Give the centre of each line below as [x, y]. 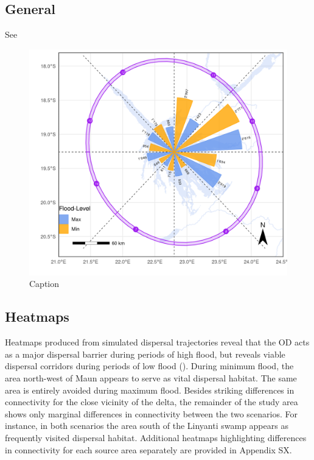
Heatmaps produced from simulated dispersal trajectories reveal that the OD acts [157, 342]
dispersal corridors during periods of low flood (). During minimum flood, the [149, 366]
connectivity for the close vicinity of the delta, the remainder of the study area [152, 402]
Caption [44, 284]
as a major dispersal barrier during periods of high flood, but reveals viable [145, 354]
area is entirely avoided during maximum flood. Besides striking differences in [150, 390]
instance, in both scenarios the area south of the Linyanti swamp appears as [147, 426]
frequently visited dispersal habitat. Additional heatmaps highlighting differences [156, 437]
